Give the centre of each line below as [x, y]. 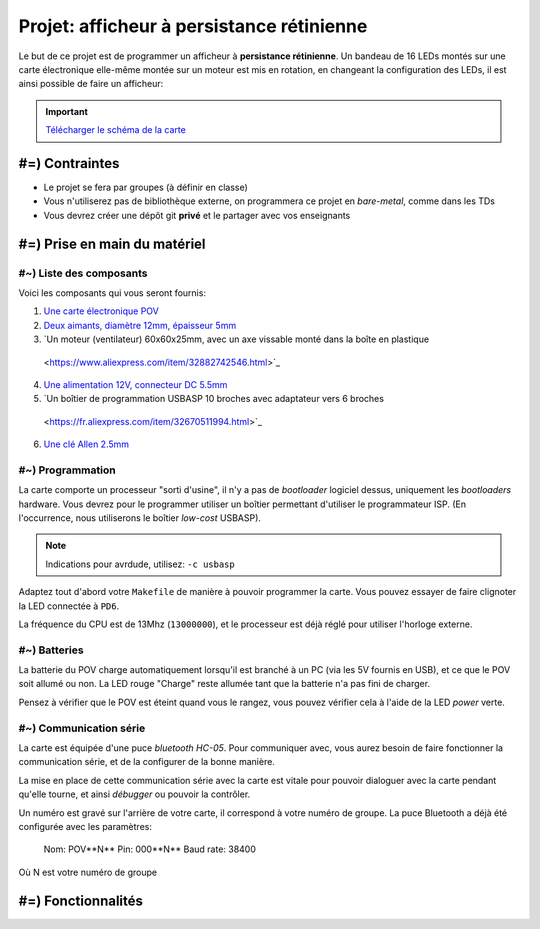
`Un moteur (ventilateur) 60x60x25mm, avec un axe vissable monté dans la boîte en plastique [236, 339]
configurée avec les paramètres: [85, 826]
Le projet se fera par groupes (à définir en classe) [146, 187]
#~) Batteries [51, 650]
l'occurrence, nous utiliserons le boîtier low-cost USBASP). [140, 518]
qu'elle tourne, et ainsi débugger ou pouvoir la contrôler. [134, 794]
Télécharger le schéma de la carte [116, 130]
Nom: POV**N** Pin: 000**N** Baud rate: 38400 [150, 849]
